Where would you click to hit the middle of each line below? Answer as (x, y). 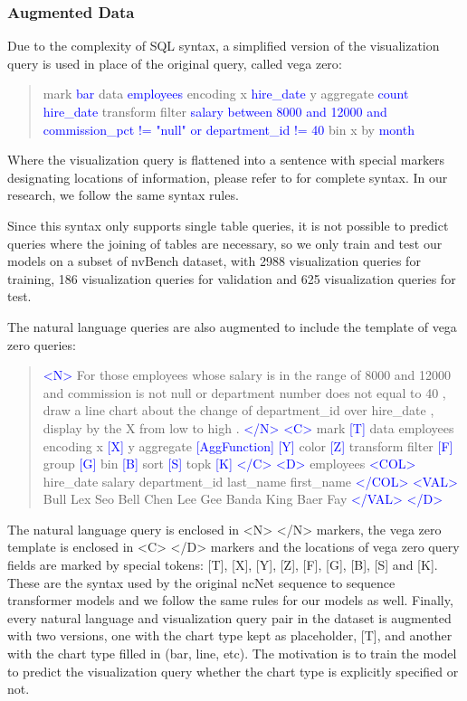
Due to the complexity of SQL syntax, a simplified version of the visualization (224, 46)
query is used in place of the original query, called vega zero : (175, 63)
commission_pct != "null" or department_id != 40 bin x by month (229, 129)
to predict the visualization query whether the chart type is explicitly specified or (233, 671)
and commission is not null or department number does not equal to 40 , (244, 392)
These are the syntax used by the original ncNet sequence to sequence (201, 582)
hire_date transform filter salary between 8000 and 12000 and (215, 111)
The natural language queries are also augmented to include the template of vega (232, 326)
